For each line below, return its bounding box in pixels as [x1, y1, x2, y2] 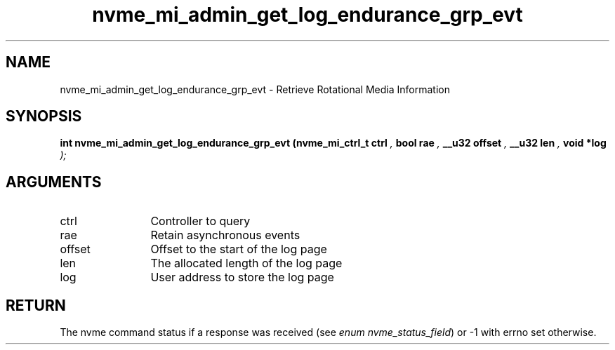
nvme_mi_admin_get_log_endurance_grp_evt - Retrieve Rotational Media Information [60, 83, 450, 95]
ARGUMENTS [6, 173, 102, 191]
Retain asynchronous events [150, 228, 300, 243]
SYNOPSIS [6, 107, 82, 126]
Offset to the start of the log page [150, 242, 327, 257]
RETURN [6, 296, 66, 314]
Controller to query [150, 214, 251, 229]
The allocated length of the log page [150, 256, 343, 271]
